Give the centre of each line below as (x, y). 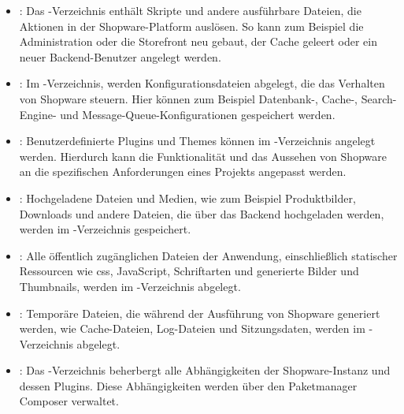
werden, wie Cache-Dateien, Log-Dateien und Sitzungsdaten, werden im (192, 328)
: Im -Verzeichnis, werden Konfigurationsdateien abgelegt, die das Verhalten (202, 83)
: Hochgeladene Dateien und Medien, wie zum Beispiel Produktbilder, (187, 198)
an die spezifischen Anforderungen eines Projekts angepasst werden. (183, 172)
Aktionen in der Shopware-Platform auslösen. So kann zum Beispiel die (191, 26)
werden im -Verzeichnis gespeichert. (105, 229)
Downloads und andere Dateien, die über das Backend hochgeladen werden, (202, 213)
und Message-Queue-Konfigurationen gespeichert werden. (198, 114)
